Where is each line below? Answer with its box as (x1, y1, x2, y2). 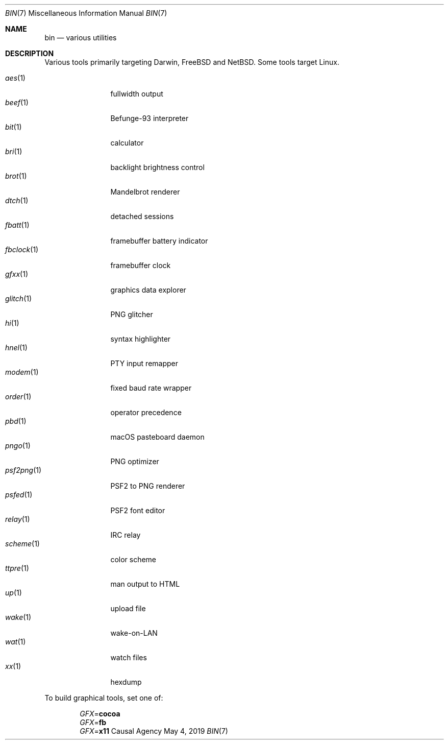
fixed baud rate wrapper (110, 383, 192, 392)
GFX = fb (80, 718, 107, 727)
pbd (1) (5, 417, 27, 425)
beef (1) (5, 98, 29, 107)
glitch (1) (5, 294, 32, 303)
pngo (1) (5, 441, 31, 450)
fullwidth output (110, 89, 163, 98)
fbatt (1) (5, 221, 30, 229)
